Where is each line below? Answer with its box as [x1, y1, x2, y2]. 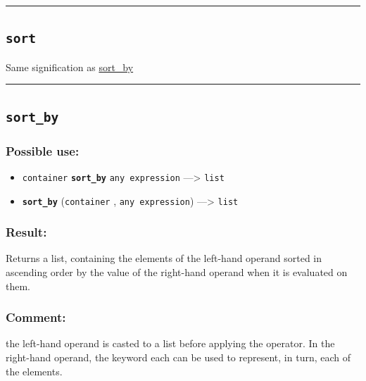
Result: [6, 223, 47, 241]
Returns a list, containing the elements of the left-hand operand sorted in [6, 251, 322, 266]
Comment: [6, 308, 66, 326]
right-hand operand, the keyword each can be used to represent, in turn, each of [6, 350, 351, 365]
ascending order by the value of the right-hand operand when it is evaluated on [6, 265, 348, 280]
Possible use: [6, 142, 80, 159]
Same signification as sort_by [6, 59, 134, 74]
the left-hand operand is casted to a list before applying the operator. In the [6, 336, 335, 351]
